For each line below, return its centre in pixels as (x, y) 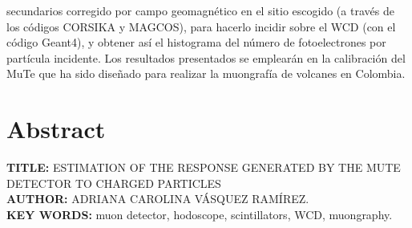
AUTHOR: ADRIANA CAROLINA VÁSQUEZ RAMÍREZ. (158, 199)
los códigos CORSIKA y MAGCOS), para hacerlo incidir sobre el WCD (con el (201, 26)
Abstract (56, 129)
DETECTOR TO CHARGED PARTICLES (114, 183)
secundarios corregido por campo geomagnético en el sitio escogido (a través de (200, 10)
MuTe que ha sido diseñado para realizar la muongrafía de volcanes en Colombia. (206, 73)
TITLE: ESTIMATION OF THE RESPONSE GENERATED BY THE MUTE (204, 167)
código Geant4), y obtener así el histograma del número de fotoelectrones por (196, 42)
